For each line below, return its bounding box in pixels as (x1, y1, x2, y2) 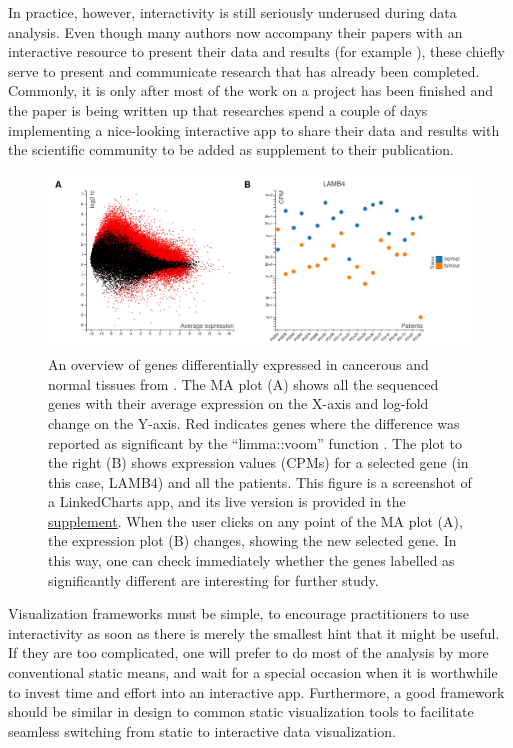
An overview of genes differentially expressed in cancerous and (48, 354, 429, 375)
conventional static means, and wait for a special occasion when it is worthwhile (8, 662, 498, 683)
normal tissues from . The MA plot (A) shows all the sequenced (48, 373, 439, 394)
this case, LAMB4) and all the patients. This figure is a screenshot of (48, 471, 472, 492)
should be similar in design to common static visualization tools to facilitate (8, 701, 474, 722)
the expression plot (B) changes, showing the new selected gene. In (48, 530, 457, 551)
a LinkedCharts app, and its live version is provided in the (48, 491, 406, 512)
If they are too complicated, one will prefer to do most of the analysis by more (8, 642, 489, 663)
